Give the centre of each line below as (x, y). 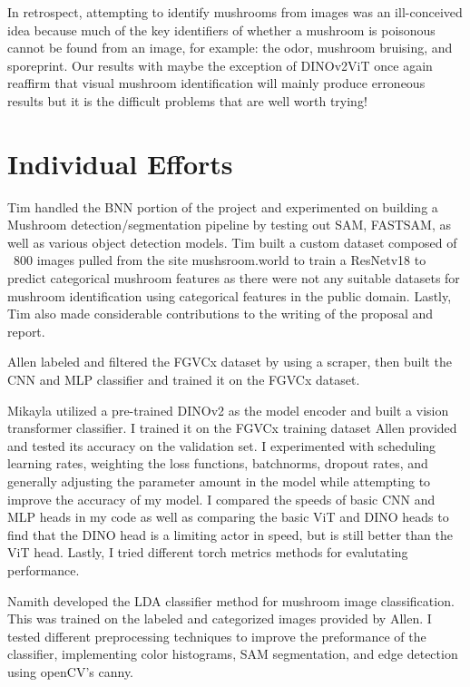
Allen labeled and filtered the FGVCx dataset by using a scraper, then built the (230, 362)
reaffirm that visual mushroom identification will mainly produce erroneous (216, 83)
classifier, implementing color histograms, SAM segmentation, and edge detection (233, 654)
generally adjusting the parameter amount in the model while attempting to (219, 481)
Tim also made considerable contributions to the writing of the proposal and (220, 314)
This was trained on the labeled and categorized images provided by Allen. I (220, 618)
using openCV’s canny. (71, 671)
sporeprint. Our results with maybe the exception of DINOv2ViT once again (220, 65)
